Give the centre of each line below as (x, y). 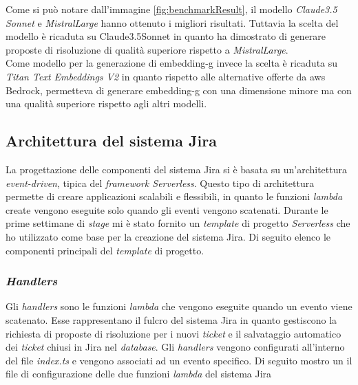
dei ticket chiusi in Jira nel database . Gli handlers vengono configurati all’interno (175, 347)
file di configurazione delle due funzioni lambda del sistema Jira (139, 374)
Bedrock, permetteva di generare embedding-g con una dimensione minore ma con (179, 90)
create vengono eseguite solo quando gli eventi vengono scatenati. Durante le (167, 209)
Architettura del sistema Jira (111, 141)
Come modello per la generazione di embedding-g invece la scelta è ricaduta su (172, 63)
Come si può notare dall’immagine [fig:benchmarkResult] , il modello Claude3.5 (171, 9)
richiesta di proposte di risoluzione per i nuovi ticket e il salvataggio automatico (173, 333)
